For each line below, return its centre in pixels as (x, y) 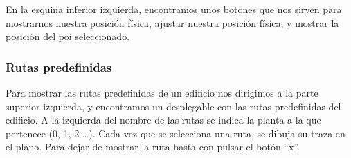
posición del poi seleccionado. (68, 36)
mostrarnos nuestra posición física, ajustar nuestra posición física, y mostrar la (172, 22)
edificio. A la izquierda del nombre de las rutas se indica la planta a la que (163, 120)
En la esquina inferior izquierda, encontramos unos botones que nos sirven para (174, 9)
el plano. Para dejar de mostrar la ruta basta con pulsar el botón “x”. (153, 147)
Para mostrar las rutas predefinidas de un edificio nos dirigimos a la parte (162, 92)
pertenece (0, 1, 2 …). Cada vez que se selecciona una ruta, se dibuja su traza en (175, 133)
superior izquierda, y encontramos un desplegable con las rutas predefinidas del (173, 106)
